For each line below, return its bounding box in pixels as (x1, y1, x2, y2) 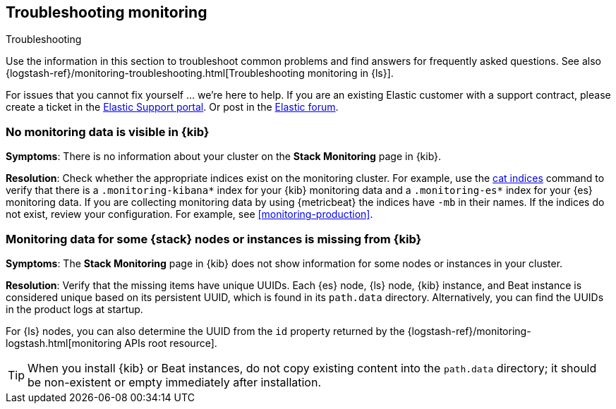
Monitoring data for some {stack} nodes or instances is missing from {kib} (6, 231, 422, 246)
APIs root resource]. (124, 336, 217, 349)
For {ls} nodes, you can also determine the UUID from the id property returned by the (6, 324, 405, 337)
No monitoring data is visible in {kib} (6, 124, 210, 139)
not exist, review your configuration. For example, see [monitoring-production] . (6, 208, 373, 221)
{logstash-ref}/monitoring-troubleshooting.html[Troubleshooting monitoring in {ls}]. (6, 67, 394, 80)
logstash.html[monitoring (6, 336, 122, 349)
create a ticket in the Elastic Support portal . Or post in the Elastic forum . (6, 101, 339, 114)
